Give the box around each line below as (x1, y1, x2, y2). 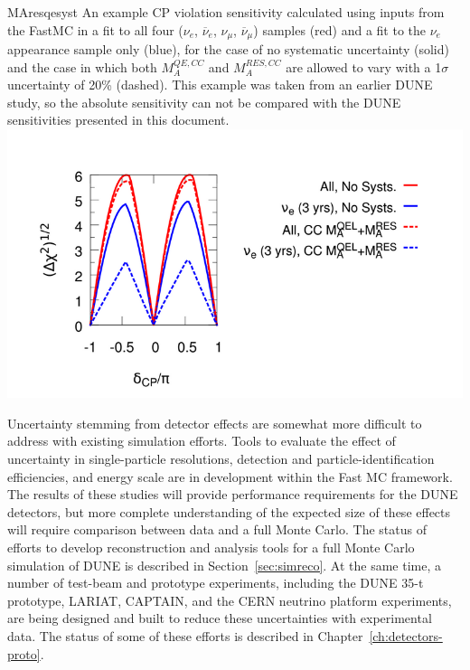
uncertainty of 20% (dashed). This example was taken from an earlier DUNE (7, 75, 433, 94)
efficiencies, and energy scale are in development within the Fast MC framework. (7, 467, 453, 486)
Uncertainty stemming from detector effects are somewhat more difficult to (7, 413, 422, 432)
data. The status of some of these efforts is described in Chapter (7, 627, 363, 646)
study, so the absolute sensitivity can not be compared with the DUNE (7, 92, 401, 111)
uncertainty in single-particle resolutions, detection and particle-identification (7, 449, 435, 468)
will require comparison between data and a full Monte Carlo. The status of (7, 520, 427, 539)
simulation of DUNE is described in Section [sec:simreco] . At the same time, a (7, 555, 442, 574)
